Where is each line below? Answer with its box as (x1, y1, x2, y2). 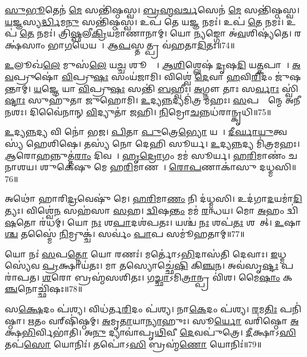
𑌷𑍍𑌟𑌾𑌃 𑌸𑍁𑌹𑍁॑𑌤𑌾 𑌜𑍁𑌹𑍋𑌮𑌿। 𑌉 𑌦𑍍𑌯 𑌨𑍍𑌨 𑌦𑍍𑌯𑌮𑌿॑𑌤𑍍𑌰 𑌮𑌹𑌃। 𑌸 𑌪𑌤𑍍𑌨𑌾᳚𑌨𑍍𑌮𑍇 (5, 94, 283, 106)
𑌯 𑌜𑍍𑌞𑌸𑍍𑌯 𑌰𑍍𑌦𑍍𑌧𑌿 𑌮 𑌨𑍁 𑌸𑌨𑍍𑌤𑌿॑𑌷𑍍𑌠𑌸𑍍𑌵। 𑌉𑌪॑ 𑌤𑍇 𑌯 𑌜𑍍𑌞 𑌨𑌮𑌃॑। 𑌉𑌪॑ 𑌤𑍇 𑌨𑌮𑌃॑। (5, 15, 284, 27)
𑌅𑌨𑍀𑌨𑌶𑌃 (285, 94, 300, 106)
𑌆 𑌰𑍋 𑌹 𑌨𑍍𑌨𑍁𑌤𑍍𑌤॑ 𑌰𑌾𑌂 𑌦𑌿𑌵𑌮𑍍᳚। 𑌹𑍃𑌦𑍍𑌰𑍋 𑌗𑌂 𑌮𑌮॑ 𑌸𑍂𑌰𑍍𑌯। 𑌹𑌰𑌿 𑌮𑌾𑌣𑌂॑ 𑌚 (5, 149, 297, 161)
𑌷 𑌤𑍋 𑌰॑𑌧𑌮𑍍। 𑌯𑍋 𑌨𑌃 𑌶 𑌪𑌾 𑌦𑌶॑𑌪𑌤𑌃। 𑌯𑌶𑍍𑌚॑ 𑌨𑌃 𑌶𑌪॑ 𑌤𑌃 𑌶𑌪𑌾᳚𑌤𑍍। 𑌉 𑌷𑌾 (5, 216, 302, 228)
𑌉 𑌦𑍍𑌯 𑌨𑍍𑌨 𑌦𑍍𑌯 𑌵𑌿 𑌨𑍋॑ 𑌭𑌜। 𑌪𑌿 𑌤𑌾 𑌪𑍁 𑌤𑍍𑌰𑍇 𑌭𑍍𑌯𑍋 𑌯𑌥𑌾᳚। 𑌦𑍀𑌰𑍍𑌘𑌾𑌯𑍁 (5, 125, 274, 138)
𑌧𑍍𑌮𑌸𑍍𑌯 (277, 247, 287, 260)
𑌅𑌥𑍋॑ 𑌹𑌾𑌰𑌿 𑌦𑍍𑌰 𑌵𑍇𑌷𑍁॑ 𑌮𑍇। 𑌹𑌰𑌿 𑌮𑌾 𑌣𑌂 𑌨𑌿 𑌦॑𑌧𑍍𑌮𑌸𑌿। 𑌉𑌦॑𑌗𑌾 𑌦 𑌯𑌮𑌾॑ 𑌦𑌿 (5, 192, 302, 205)
